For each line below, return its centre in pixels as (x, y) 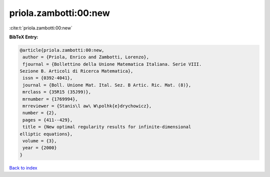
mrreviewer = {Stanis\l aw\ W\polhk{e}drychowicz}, (87, 106)
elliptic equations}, (46, 134)
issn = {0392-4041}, (48, 78)
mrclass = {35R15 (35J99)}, (57, 92)
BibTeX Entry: (24, 37)
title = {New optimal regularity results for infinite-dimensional (107, 127)
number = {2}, (40, 113)
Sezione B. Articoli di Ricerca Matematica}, (76, 71)
